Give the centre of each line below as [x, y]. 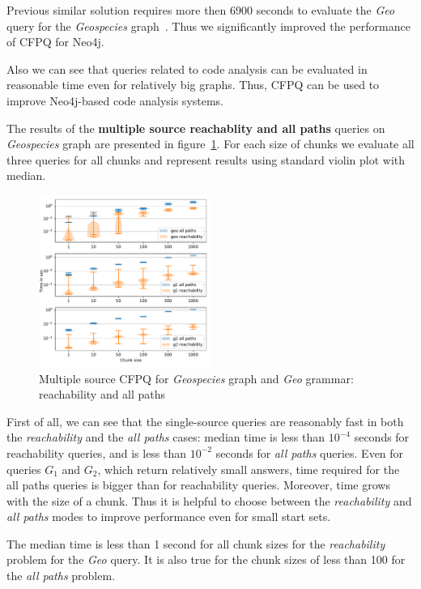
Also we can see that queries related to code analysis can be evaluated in [187, 68]
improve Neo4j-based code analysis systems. [115, 100]
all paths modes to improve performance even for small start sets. [169, 516]
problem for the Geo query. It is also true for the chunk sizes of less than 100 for [206, 559]
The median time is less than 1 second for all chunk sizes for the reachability [196, 543]
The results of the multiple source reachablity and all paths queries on [196, 128]
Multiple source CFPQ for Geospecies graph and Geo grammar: [196, 378]
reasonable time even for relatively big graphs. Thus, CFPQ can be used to [193, 85]
